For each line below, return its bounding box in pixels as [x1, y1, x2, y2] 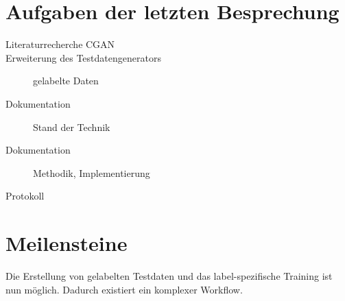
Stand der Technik [33, 119, 110, 134]
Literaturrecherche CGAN [5, 37, 115, 51]
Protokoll [5, 189, 45, 203]
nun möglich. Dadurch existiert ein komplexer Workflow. [5, 282, 243, 296]
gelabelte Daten [33, 73, 99, 88]
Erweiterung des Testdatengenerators [5, 50, 161, 64]
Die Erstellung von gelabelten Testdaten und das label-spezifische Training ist [5, 269, 333, 282]
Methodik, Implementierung [33, 165, 150, 180]
